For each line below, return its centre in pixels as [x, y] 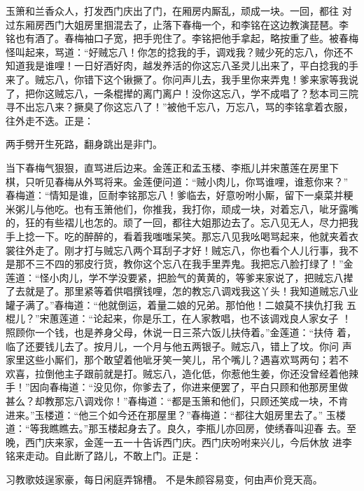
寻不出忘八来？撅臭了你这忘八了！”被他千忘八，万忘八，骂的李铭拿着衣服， [180, 107]
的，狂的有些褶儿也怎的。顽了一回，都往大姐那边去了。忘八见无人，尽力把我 [182, 222]
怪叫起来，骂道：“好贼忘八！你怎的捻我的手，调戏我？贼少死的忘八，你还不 [180, 51]
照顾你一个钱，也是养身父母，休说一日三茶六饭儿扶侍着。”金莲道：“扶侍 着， [181, 332]
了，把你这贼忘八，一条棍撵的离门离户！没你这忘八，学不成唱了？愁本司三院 [182, 93]
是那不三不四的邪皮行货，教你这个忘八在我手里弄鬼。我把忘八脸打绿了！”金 [180, 264]
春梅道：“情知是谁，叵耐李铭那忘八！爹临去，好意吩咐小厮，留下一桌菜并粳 [180, 195]
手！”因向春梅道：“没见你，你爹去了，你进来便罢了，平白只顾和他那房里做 [177, 387]
